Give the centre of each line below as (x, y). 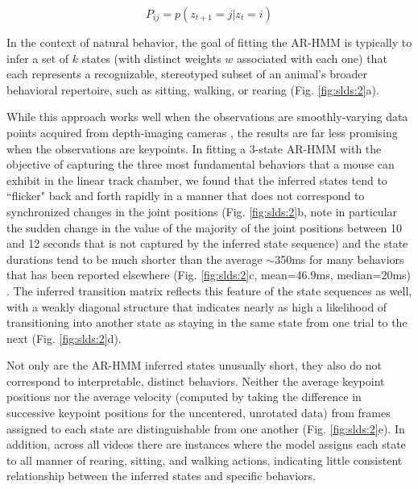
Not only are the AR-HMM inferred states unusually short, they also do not (194, 365)
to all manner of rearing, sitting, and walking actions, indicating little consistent (205, 460)
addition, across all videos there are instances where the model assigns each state (206, 444)
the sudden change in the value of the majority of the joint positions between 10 (205, 227)
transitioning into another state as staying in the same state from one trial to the (207, 322)
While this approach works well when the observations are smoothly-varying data (207, 117)
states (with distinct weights (151, 58)
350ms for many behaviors (339, 259)
